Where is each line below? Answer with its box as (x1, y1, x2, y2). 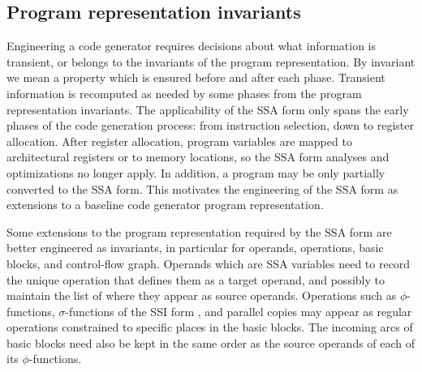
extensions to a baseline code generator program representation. (6, 196, 324, 213)
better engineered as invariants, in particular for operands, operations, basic (6, 239, 384, 256)
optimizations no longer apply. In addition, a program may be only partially (6, 164, 385, 181)
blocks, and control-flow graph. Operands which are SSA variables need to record (6, 254, 411, 272)
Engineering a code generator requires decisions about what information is (6, 37, 376, 54)
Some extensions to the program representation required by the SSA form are (6, 223, 392, 240)
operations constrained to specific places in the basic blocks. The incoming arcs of (6, 319, 413, 336)
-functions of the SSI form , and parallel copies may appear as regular (65, 302, 412, 319)
